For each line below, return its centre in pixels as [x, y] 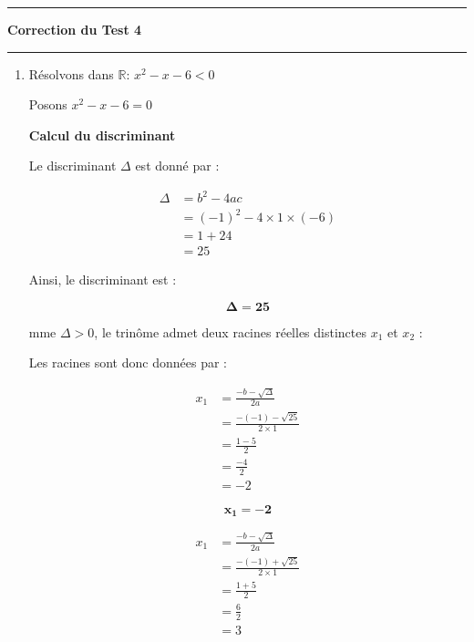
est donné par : [177, 166]
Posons [48, 104]
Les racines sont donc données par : [128, 362]
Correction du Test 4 [75, 29]
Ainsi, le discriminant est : [103, 280]
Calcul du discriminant [102, 135]
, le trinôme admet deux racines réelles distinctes [230, 331]
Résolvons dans [71, 73]
